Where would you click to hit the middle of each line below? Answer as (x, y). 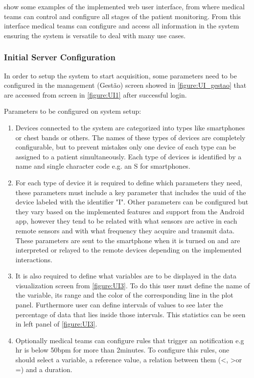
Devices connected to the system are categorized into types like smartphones (130, 127)
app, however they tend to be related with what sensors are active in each (126, 221)
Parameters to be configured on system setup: (73, 111)
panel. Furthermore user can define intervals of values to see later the (119, 305)
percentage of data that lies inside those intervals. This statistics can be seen (130, 314)
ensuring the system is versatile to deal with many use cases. (95, 35)
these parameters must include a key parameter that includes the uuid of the (131, 192)
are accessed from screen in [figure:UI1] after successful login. (95, 94)
